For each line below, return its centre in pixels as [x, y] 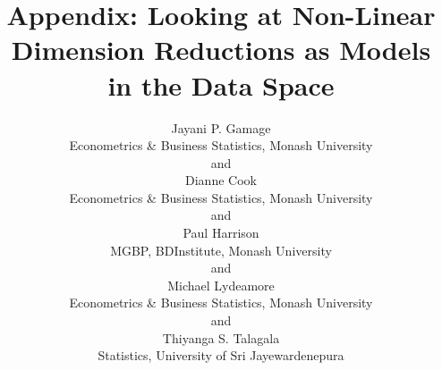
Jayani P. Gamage [221, 127]
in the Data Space [221, 84]
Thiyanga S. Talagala [221, 337]
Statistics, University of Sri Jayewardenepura [221, 355]
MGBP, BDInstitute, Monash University [221, 250]
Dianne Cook [221, 180]
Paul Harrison [221, 233]
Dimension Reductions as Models [221, 50]
